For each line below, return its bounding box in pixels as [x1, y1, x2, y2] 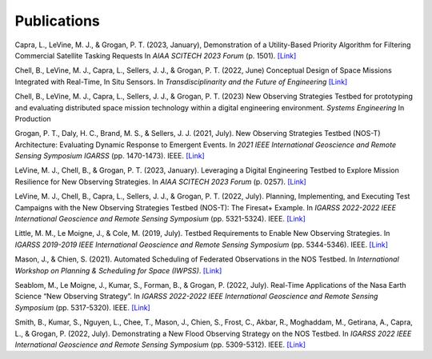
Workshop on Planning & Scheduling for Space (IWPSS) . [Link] [14, 265, 222, 275]
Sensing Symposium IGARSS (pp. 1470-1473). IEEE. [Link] [14, 151, 206, 161]
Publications [14, 12, 100, 30]
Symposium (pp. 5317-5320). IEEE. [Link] [14, 302, 151, 312]
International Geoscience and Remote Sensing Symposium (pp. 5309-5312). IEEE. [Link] [14, 340, 306, 349]
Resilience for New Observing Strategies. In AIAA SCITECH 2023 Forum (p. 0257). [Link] [14, 177, 307, 186]
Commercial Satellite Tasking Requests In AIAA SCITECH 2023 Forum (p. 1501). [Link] [14, 50, 297, 60]
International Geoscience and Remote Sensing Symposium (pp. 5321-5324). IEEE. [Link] [14, 214, 306, 224]
